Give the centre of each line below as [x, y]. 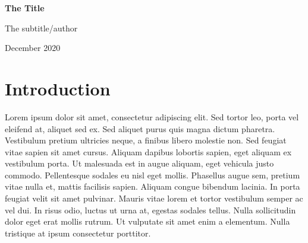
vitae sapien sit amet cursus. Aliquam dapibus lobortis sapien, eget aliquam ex [148, 151]
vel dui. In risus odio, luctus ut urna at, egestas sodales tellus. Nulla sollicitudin [150, 210]
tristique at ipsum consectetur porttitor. [78, 233]
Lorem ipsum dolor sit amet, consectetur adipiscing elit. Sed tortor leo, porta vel [152, 116]
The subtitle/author [41, 28]
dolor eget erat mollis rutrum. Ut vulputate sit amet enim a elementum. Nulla [147, 221]
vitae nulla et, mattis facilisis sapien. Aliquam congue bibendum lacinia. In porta [153, 186]
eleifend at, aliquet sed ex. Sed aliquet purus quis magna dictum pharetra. [140, 128]
